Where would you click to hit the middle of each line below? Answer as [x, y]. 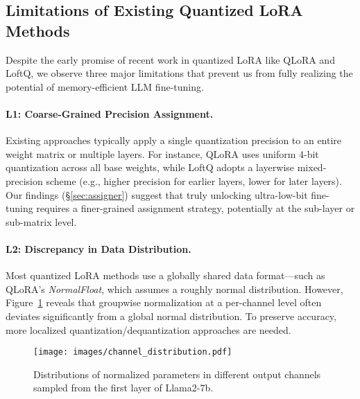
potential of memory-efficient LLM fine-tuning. [105, 86]
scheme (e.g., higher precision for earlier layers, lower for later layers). [194, 180]
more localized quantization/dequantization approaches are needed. [148, 329]
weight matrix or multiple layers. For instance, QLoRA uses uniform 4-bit [162, 153]
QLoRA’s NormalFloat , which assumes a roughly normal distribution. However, [174, 289]
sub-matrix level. [41, 221]
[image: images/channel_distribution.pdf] [133, 352]
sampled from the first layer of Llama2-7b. [123, 388]
